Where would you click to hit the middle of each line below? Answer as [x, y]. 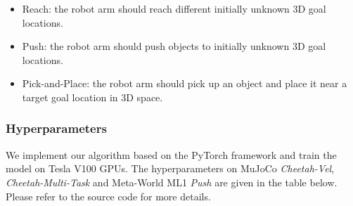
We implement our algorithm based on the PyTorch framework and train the [171, 154]
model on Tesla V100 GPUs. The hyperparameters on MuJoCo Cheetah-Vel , [170, 168]
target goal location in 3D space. [92, 97]
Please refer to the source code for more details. [108, 196]
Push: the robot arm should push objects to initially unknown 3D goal [174, 46]
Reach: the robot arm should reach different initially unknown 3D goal [174, 8]
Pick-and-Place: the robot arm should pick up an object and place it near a [185, 83]
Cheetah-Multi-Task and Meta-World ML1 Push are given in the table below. [172, 182]
